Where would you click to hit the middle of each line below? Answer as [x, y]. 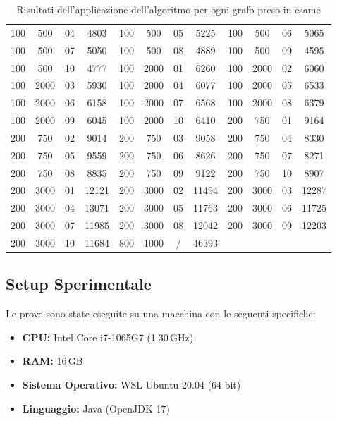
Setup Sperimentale [79, 284]
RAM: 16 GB [53, 361]
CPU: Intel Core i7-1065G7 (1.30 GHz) [108, 337]
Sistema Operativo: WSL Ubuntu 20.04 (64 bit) [131, 385]
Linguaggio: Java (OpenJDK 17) [96, 408]
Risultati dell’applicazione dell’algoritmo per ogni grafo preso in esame [168, 9]
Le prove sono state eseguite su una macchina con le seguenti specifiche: [161, 313]
